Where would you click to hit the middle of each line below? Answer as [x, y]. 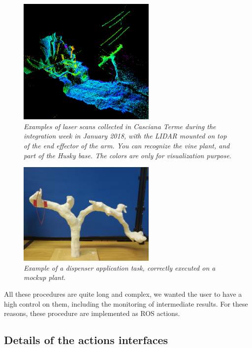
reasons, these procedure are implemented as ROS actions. [92, 313]
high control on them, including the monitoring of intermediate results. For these [126, 303]
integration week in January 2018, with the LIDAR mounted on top [125, 136]
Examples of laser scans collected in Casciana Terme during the [120, 126]
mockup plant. [45, 277]
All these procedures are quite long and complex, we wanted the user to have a [123, 294]
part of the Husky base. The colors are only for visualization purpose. [128, 155]
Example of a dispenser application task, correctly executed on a [120, 267]
